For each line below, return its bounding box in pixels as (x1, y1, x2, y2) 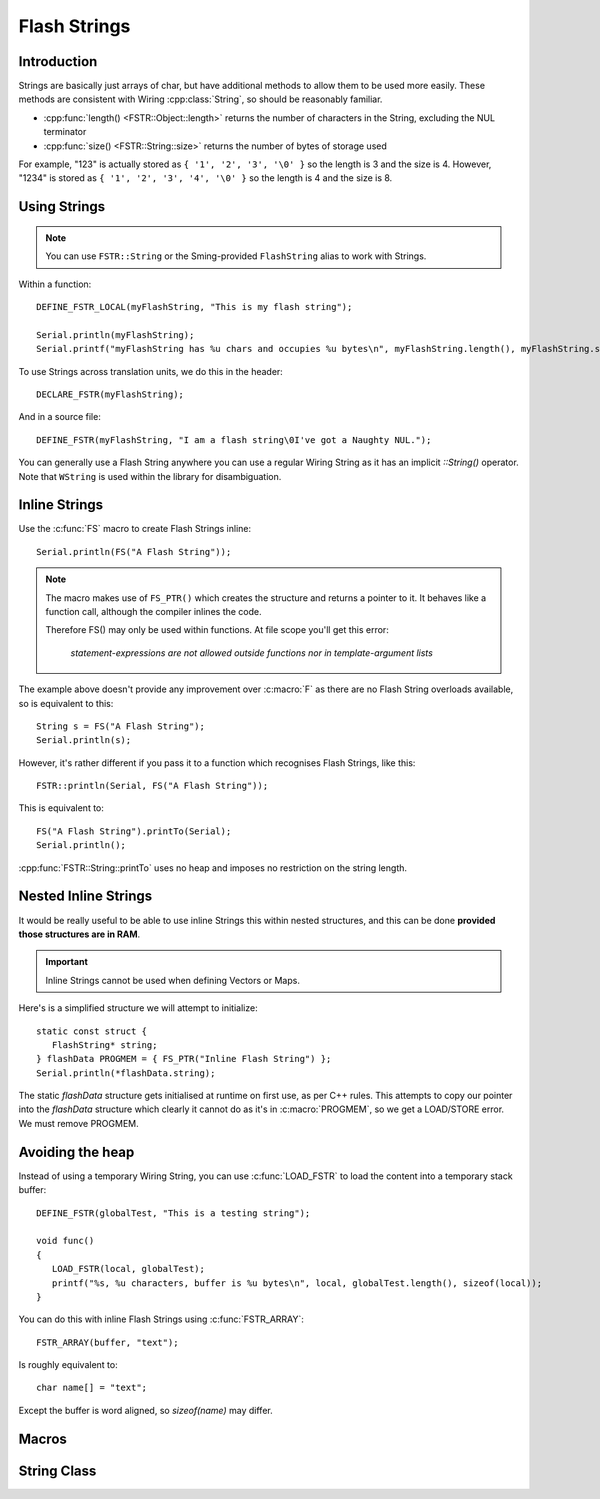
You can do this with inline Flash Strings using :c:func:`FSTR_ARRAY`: (18, 1313, 305, 1325)
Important (45, 956, 89, 968)
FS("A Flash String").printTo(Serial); (36, 825, 232, 837)
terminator (43, 126, 87, 138)
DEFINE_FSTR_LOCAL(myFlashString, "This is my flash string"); (36, 301, 353, 312)
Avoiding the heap (18, 1143, 135, 1160)
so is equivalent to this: (18, 697, 114, 709)
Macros (18, 1430, 67, 1447)
